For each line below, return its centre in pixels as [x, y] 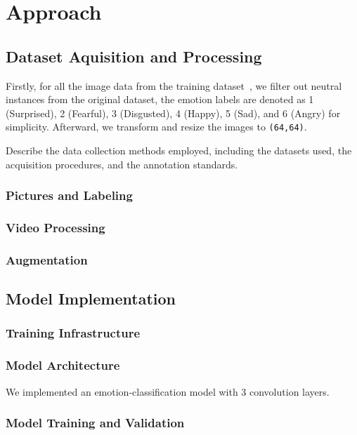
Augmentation [47, 259]
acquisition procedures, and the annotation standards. [122, 164]
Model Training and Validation [95, 423]
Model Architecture [63, 365]
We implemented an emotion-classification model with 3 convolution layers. [168, 391]
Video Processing [56, 227]
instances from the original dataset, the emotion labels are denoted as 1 [160, 99]
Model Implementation [91, 299]
